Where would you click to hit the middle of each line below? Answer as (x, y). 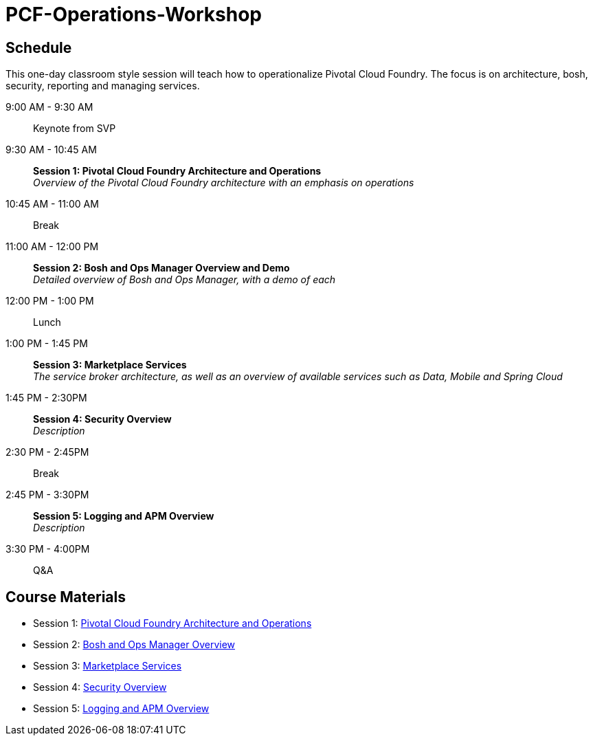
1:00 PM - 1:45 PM (47, 344)
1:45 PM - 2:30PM (46, 398)
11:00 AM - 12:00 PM (52, 247)
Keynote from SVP (75, 129)
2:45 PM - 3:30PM (47, 495)
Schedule (39, 47)
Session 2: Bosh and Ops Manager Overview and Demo (161, 268)
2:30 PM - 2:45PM (47, 452)
